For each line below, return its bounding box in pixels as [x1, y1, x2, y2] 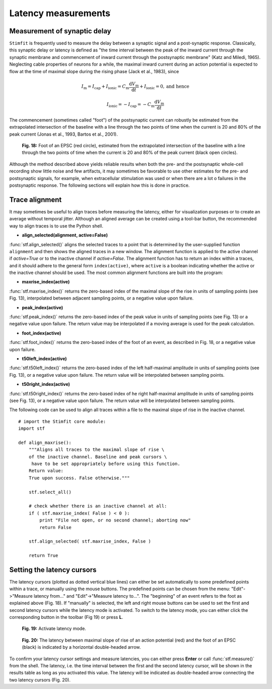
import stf [18, 426, 45, 431]
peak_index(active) [22, 304, 63, 310]
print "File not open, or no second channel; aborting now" [39, 518, 191, 523]
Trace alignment [9, 195, 62, 204]
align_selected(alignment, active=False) [22, 232, 108, 238]
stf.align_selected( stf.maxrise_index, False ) [28, 539, 151, 544]
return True [28, 553, 58, 558]
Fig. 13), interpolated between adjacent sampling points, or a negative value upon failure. [9, 295, 194, 301]
